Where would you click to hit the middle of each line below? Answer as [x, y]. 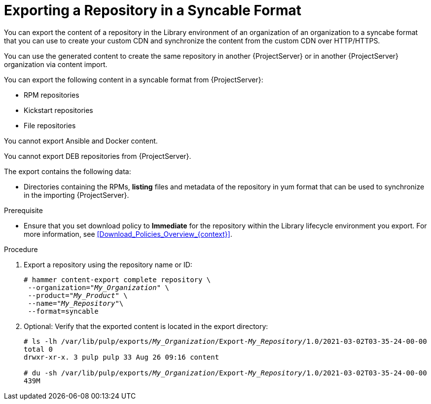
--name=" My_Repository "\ [76, 303]
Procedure [21, 249]
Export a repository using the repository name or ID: [108, 264]
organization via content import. [56, 64]
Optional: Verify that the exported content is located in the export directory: [146, 326]
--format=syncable [63, 311]
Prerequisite [23, 210]
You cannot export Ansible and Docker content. [81, 141]
